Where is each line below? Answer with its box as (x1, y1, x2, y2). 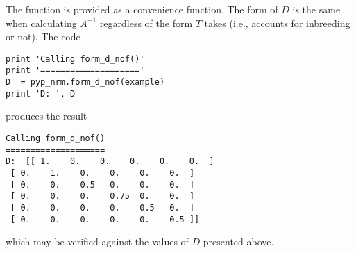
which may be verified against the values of (6, 234, 189, 249)
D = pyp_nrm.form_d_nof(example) (6, 77, 165, 88)
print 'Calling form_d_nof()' (6, 54, 145, 64)
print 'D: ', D (6, 88, 76, 99)
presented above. (203, 234, 274, 249)
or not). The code (6, 29, 80, 44)
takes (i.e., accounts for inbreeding (204, 15, 350, 30)
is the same (292, 2, 341, 16)
